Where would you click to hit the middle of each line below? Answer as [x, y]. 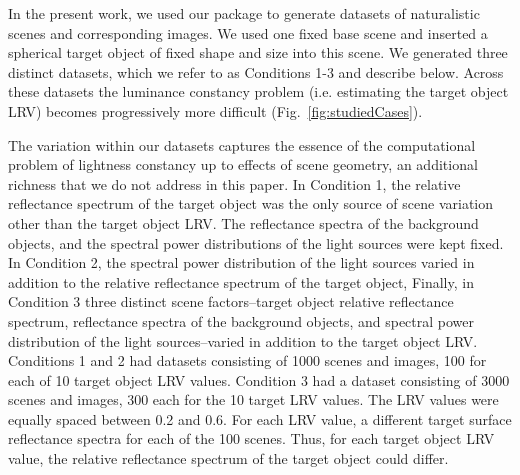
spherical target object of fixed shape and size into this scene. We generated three [258, 52]
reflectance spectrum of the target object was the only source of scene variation [251, 203]
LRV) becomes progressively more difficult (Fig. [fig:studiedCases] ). [215, 110]
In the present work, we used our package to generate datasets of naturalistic [244, 13]
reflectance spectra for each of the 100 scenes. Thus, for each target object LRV [251, 438]
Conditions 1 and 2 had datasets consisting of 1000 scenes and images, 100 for [247, 360]
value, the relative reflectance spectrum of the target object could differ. [228, 458]
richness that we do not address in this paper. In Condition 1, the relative [234, 183]
